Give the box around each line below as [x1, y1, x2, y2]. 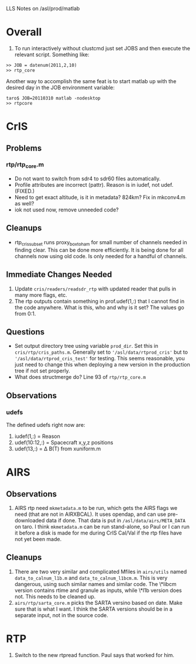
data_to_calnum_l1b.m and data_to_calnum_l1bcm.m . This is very [14, 574, 168, 581]
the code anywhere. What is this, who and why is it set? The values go [14, 304, 184, 311]
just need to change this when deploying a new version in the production [14, 361, 190, 368]
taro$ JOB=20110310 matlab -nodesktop [6, 95, 101, 101]
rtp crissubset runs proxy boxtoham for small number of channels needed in [14, 238, 187, 247]
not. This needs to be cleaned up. [14, 593, 96, 600]
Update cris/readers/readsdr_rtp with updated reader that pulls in [14, 285, 177, 292]
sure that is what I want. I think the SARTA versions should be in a [14, 605, 173, 612]
